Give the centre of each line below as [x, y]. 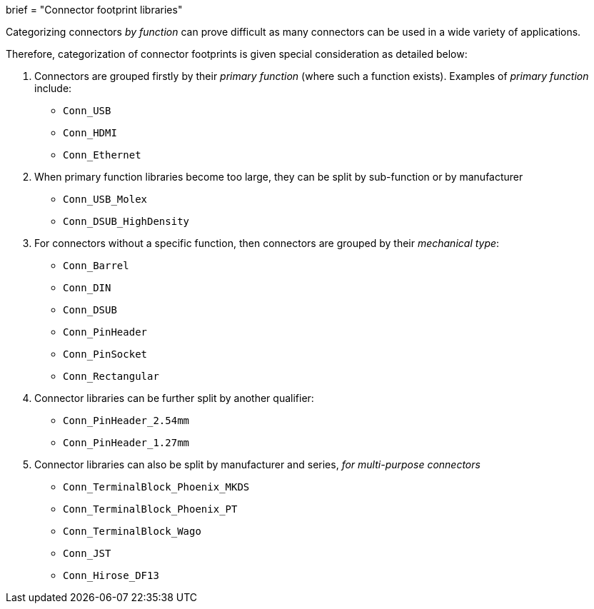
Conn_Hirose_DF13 [111, 575]
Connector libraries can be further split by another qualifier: [174, 398]
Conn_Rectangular [111, 376]
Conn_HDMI [90, 133]
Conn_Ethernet [102, 155]
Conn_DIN [87, 288]
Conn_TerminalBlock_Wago [132, 531]
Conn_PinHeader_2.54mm [126, 421]
